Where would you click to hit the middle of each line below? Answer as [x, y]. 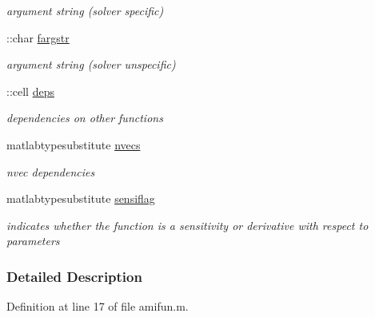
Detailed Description [74, 276]
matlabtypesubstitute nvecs [74, 144]
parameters [33, 241]
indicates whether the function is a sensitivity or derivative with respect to [187, 225]
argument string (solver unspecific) [91, 64]
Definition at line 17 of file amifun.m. [98, 306]
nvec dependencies [51, 171]
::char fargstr [38, 37]
